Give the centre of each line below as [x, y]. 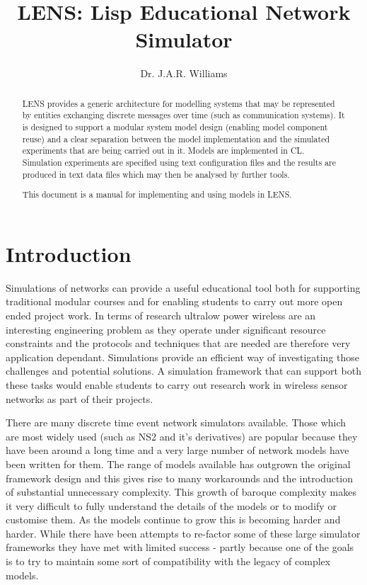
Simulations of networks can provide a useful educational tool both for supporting [183, 287]
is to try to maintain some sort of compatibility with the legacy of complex [168, 561]
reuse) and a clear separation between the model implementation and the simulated [176, 138]
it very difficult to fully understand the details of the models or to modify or [171, 505]
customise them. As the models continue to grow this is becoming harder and [173, 519]
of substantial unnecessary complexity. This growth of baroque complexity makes [181, 492]
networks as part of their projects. [80, 398]
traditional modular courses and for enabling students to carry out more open [174, 301]
